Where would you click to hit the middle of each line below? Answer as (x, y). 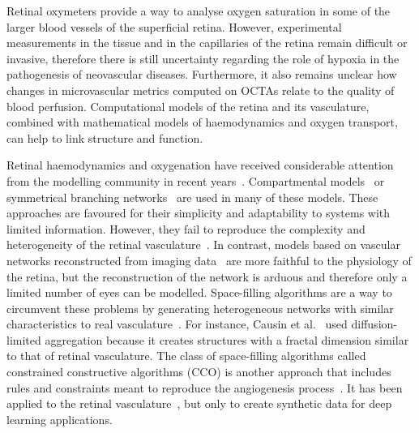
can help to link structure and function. (105, 137)
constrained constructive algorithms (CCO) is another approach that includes (199, 372)
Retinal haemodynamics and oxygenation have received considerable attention (200, 165)
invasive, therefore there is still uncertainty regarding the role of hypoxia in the (203, 58)
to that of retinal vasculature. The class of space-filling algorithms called (186, 356)
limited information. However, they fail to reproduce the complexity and (186, 228)
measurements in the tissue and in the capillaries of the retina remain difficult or (207, 43)
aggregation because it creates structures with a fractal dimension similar (227, 339)
